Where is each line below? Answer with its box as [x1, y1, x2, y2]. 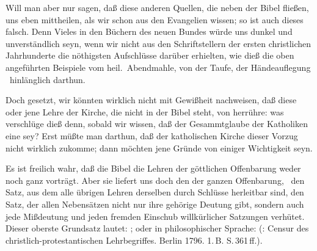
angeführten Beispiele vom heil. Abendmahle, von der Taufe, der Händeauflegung [5, 60, 311, 73]
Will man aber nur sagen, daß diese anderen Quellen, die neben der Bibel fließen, [5, 1, 309, 13]
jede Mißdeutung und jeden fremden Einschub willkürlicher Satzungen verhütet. [5, 209, 305, 222]
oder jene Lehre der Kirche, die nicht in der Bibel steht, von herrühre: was [5, 105, 284, 118]
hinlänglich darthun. [9, 73, 86, 85]
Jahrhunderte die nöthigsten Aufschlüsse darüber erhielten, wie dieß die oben [5, 49, 294, 62]
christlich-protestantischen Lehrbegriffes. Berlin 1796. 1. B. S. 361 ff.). [5, 233, 263, 246]
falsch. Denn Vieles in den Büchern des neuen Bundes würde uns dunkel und [5, 25, 293, 38]
